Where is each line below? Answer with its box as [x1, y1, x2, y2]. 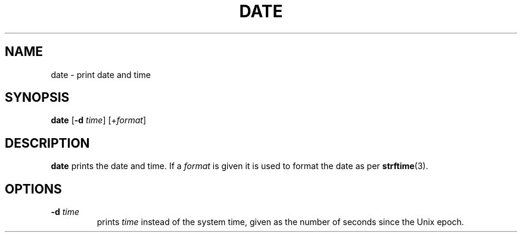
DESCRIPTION [5, 135, 90, 151]
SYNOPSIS [5, 90, 70, 105]
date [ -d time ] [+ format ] [51, 115, 147, 126]
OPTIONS [5, 181, 62, 197]
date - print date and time [51, 69, 151, 80]
